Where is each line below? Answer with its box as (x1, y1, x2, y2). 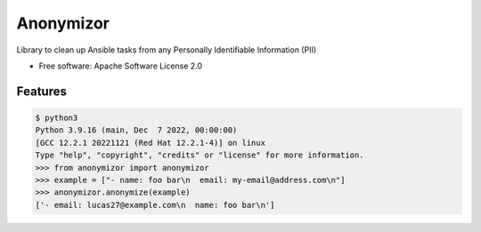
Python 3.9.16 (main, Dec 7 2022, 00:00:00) (35, 125, 238, 135)
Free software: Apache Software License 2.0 (38, 60, 203, 71)
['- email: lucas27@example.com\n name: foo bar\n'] (35, 200, 275, 210)
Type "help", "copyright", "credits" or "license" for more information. (35, 150, 364, 160)
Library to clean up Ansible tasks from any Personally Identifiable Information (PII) (16, 44, 317, 55)
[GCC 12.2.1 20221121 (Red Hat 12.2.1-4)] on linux (35, 138, 266, 148)
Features (16, 84, 67, 99)
